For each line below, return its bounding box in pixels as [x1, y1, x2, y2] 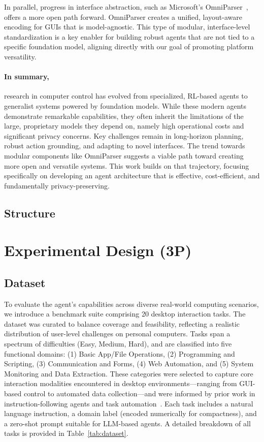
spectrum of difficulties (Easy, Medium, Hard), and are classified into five [4, 338, 232, 349]
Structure [4, 205, 55, 220]
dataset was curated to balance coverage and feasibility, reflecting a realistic [4, 318, 240, 329]
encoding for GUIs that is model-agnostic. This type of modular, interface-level [4, 21, 250, 32]
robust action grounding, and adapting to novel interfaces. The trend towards [4, 140, 245, 151]
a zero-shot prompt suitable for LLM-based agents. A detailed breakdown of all [4, 418, 251, 428]
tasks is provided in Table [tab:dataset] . [4, 428, 128, 438]
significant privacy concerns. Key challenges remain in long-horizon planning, [4, 130, 244, 141]
